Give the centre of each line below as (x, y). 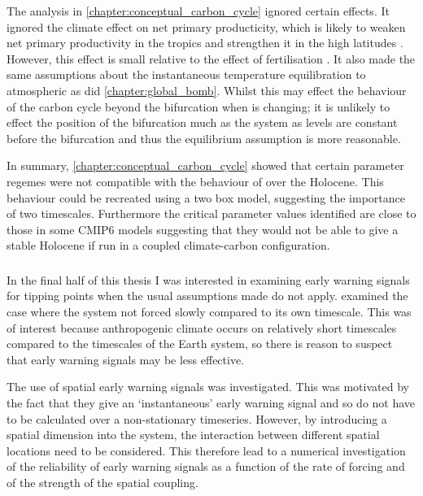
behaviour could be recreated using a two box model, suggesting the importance (206, 197)
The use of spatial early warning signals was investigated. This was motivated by (208, 387)
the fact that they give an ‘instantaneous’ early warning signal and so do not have (211, 402)
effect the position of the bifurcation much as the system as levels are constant (202, 122)
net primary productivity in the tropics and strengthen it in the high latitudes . (205, 43)
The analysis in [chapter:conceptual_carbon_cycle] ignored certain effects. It (198, 11)
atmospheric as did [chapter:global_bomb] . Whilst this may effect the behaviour (207, 90)
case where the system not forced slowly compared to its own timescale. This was (209, 312)
